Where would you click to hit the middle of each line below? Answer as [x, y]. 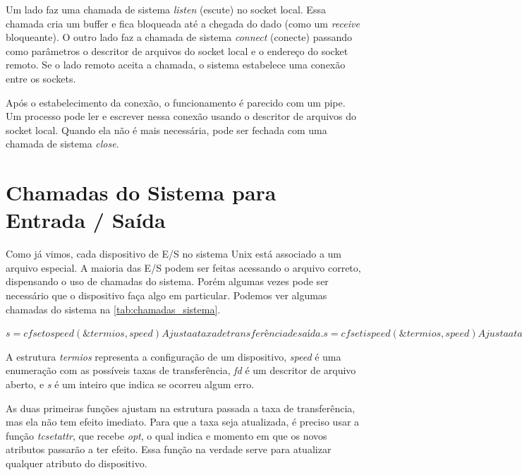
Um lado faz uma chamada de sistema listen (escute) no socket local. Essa [166, 9]
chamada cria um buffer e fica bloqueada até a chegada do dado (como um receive [183, 23]
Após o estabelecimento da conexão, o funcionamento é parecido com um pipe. [176, 102]
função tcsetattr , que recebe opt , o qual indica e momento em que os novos [166, 435]
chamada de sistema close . [62, 144]
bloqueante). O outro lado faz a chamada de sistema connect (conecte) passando [179, 37]
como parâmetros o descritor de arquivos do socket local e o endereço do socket [177, 50]
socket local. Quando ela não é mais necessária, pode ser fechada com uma [166, 130]
